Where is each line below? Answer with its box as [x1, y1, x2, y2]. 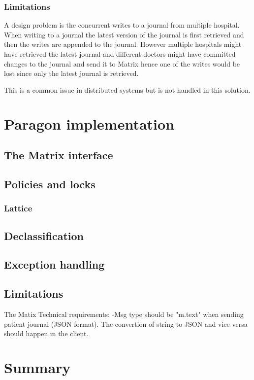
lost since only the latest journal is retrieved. [4, 68, 139, 78]
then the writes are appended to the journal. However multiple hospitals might [4, 39, 242, 49]
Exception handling [4, 257, 105, 272]
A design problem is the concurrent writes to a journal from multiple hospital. [4, 20, 240, 30]
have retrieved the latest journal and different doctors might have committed [4, 49, 236, 59]
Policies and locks [4, 176, 95, 191]
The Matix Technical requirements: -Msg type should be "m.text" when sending [4, 309, 244, 319]
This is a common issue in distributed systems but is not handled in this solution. [4, 84, 251, 95]
